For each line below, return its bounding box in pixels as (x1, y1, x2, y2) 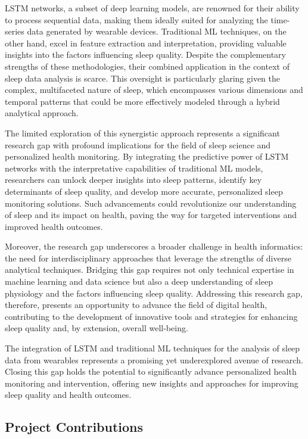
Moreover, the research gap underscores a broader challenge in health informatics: (5, 240, 303, 253)
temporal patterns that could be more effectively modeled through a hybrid (5, 95, 280, 107)
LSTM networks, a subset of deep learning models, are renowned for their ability (5, 2, 300, 14)
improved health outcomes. (5, 220, 103, 232)
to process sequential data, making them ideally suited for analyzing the (5, 13, 268, 26)
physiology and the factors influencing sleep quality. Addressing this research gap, (5, 287, 303, 299)
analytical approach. (5, 107, 79, 119)
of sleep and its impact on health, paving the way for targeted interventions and (5, 208, 297, 221)
